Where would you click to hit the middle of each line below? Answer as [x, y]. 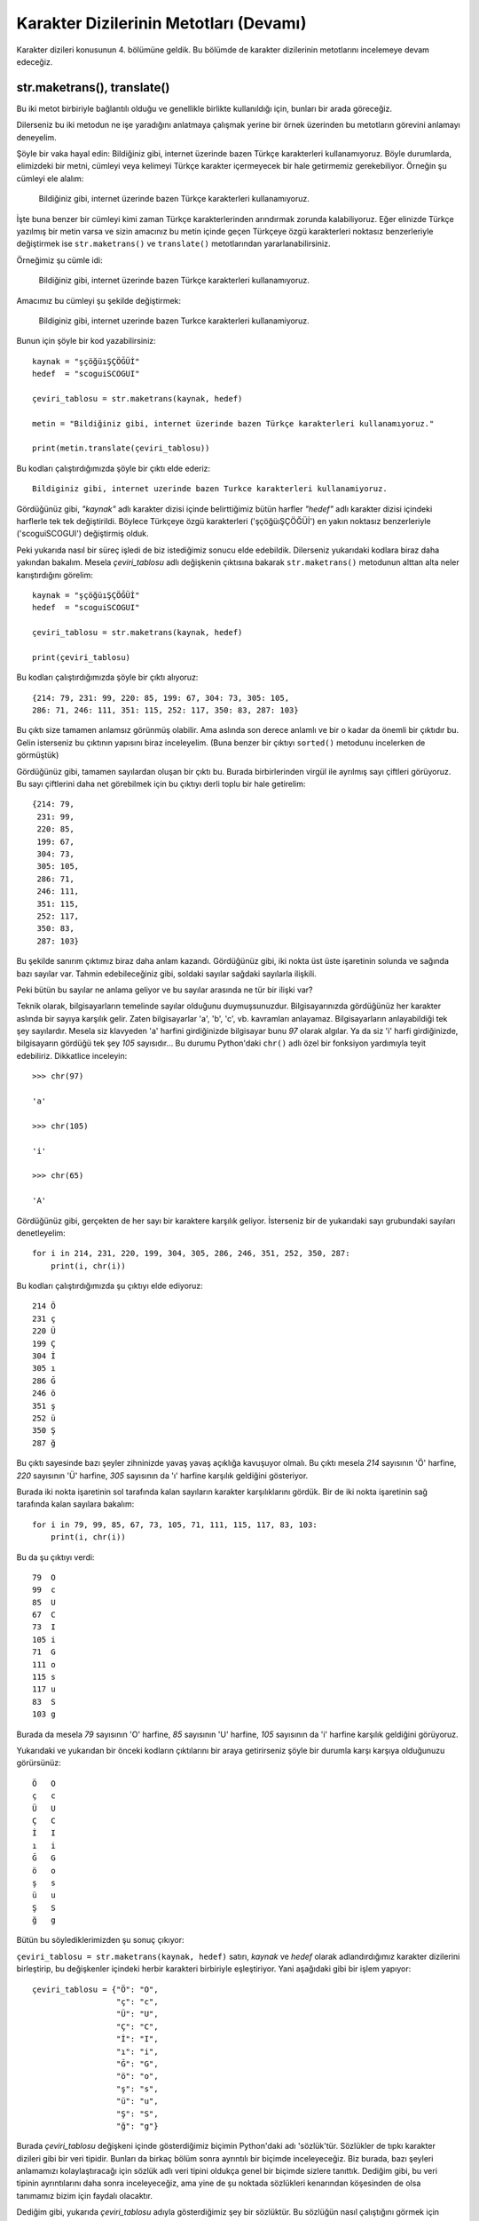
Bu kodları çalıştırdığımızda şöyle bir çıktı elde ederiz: [114, 468]
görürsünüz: [39, 1763]
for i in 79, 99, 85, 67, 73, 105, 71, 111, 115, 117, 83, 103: [175, 1524]
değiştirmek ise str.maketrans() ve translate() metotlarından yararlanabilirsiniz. [173, 243]
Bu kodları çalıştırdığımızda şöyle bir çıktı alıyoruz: [107, 677]
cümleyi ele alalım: [50, 179]
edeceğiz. [35, 61]
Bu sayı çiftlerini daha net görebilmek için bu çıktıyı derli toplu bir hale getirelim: [161, 784]
